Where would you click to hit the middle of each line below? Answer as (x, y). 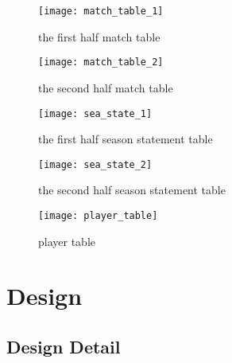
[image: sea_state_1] (95, 113)
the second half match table (106, 87)
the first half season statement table (126, 139)
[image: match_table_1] (101, 11)
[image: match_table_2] (101, 62)
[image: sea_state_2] (95, 164)
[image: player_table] (98, 216)
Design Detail (64, 347)
